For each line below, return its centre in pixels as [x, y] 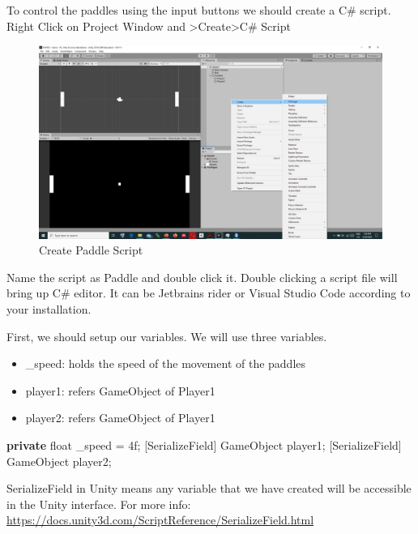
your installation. [49, 309]
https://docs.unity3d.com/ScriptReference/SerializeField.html [160, 520]
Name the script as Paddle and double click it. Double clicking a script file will [202, 277]
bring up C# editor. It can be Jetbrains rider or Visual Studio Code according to [209, 293]
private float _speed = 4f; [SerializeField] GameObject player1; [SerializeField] [204, 445]
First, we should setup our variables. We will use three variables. [167, 336]
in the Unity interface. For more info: [99, 504]
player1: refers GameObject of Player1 [120, 390]
